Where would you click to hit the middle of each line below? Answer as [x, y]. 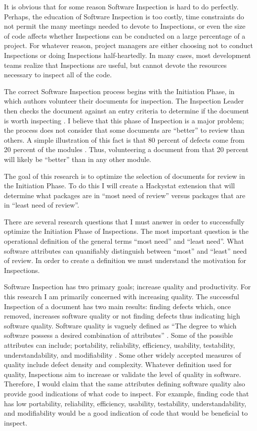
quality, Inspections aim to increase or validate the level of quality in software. [123, 374]
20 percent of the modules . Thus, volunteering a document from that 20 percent [126, 149]
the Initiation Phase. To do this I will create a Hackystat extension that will [120, 186]
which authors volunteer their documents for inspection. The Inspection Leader [124, 101]
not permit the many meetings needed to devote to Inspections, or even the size [125, 26]
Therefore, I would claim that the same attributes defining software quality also [125, 384]
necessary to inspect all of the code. [58, 75]
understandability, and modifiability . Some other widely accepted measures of [123, 354]
